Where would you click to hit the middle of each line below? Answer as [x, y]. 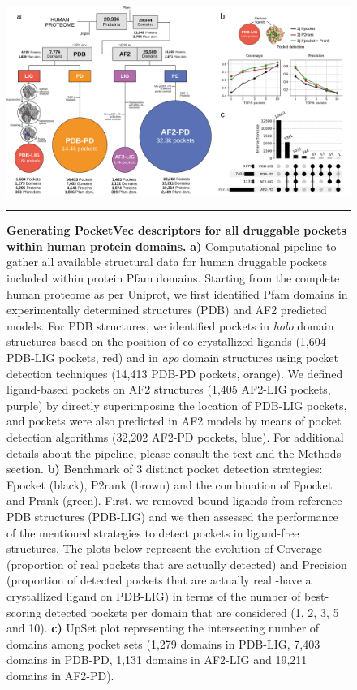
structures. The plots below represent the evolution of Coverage [164, 548]
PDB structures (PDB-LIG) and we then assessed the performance [172, 516]
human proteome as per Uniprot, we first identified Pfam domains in [177, 293]
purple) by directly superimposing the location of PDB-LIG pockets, [177, 405]
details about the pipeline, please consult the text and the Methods [174, 453]
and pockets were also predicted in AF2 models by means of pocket [174, 421]
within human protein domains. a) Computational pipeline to [172, 246]
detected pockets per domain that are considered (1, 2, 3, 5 [192, 612]
